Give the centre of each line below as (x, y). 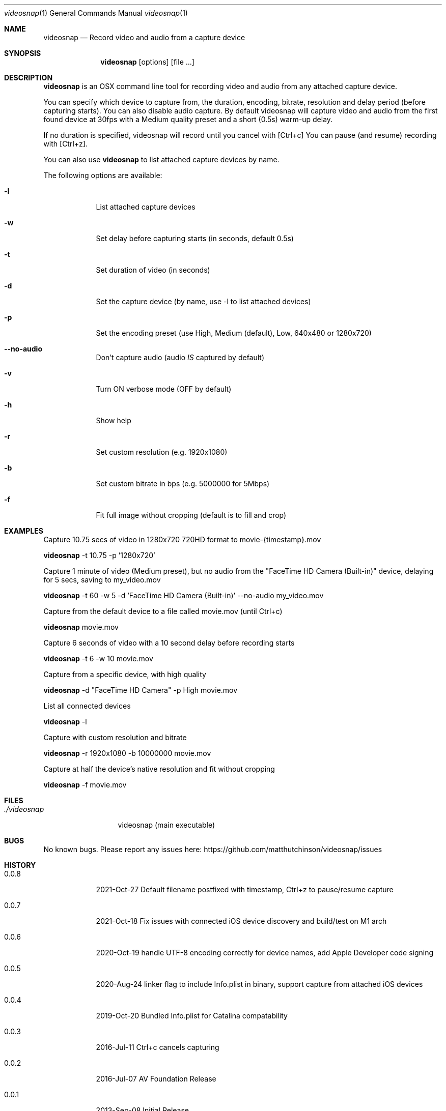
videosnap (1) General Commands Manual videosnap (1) (96, 13)
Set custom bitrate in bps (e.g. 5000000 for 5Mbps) (183, 484)
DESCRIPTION (29, 78)
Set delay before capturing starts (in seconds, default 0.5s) (195, 238)
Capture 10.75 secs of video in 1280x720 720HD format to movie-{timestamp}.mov (182, 539)
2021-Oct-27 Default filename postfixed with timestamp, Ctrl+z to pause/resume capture (245, 889)
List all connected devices (87, 706)
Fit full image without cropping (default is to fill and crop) (191, 515)
